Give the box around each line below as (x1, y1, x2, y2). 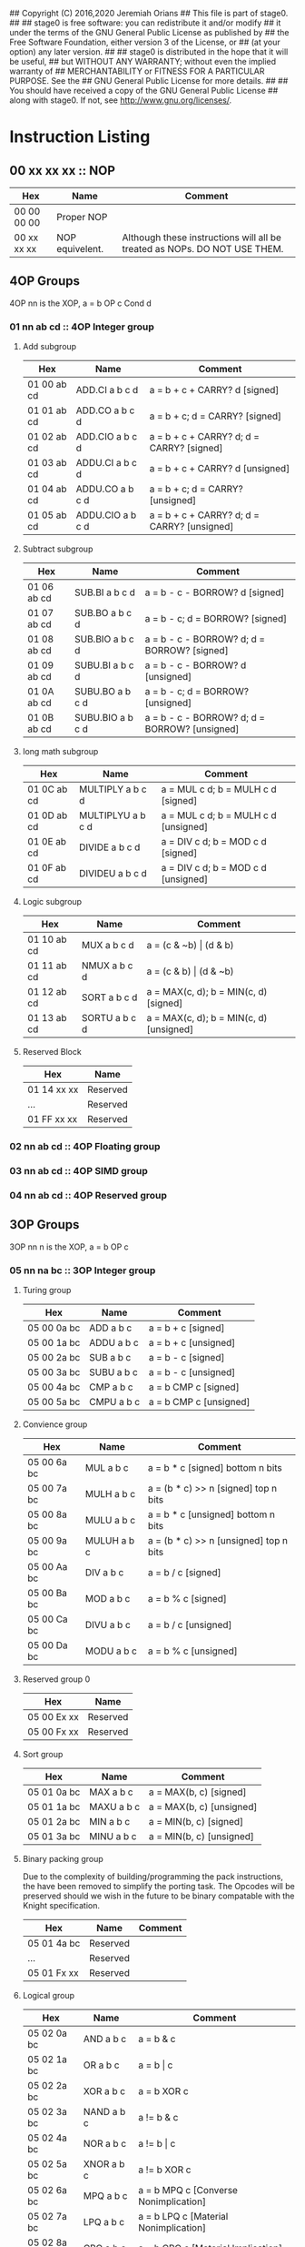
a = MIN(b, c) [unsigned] (148, 1829, 254, 1842)
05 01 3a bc (26, 1829, 81, 1842)
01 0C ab (26, 783, 68, 795)
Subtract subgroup (22, 543, 93, 554)
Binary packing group (22, 1853, 104, 1864)
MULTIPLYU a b (78, 809, 147, 822)
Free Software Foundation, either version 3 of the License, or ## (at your (9, 36, 280, 47)
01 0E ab (26, 835, 66, 848)
